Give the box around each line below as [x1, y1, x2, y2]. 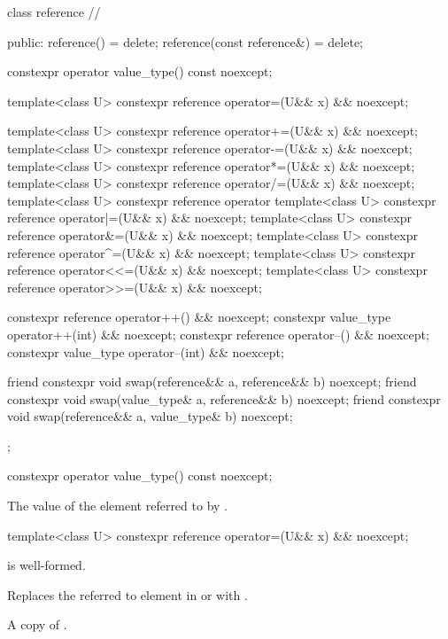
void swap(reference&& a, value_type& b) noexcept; [7, 407, 293, 425]
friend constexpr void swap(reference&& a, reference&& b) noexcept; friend [7, 372, 417, 391]
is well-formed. [7, 556, 86, 574]
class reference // [7, 3, 101, 20]
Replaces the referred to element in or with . [7, 585, 248, 604]
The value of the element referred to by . [7, 496, 228, 515]
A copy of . [7, 615, 67, 634]
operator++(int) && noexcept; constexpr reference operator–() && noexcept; [7, 324, 429, 343]
